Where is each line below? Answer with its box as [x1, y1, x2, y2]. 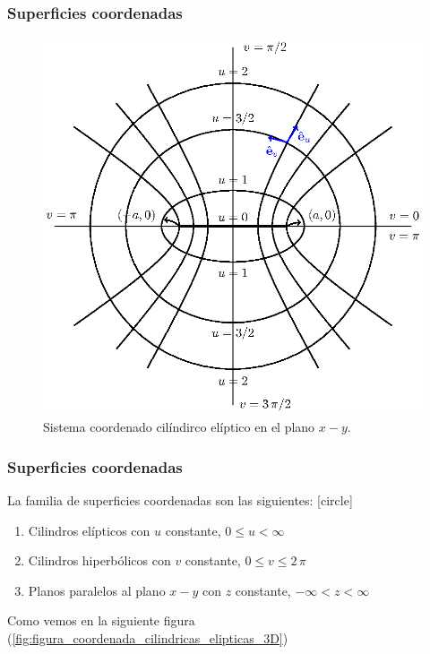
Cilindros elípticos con [28, 521, 150, 539]
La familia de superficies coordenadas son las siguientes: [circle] [7, 491, 353, 510]
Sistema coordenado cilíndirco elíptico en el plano [43, 417, 315, 436]
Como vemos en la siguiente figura [7, 611, 195, 630]
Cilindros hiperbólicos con [28, 551, 171, 570]
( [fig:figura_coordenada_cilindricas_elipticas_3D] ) [7, 629, 288, 648]
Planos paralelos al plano [28, 581, 166, 599]
